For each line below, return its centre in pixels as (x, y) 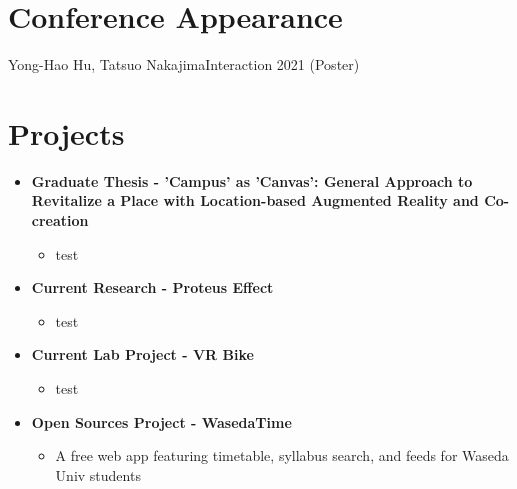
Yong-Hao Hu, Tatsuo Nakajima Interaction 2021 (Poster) (184, 64)
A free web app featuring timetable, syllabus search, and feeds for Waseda (282, 455)
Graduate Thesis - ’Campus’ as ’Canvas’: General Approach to (252, 180)
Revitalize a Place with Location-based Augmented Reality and (255, 200)
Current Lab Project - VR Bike (142, 354)
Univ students (98, 474)
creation (60, 220)
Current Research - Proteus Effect (152, 287)
